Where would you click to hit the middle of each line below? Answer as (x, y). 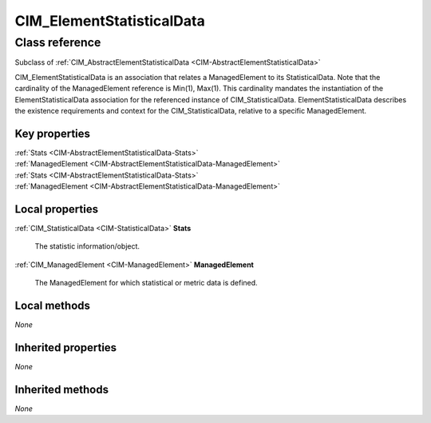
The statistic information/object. (87, 246)
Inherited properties (66, 347)
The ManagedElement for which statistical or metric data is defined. (146, 283)
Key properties (53, 133)
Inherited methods (62, 389)
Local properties (57, 209)
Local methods (53, 305)
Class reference (58, 42)
